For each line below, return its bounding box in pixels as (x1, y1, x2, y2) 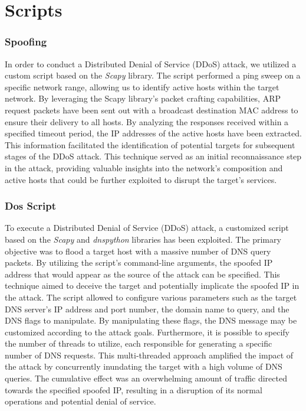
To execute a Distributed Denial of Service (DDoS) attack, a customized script (5, 221, 289, 234)
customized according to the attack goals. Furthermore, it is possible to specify (5, 325, 290, 338)
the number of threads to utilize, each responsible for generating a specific (5, 337, 272, 350)
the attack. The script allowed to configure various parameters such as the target (5, 291, 297, 303)
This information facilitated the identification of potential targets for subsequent (5, 138, 295, 151)
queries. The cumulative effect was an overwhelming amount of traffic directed (5, 372, 287, 384)
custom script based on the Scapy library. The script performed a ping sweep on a (5, 69, 301, 81)
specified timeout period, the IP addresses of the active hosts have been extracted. (5, 127, 302, 139)
